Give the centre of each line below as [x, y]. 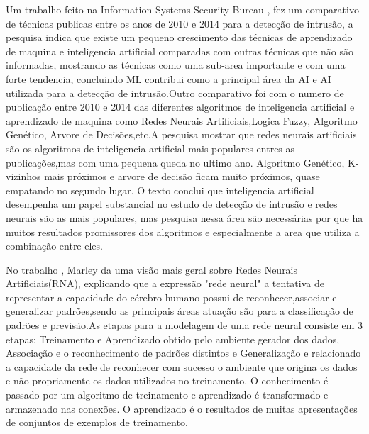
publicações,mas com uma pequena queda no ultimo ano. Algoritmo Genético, [175, 162]
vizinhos [23, 176]
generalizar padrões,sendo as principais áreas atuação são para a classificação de [180, 311]
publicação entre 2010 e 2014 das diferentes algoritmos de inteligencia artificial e [180, 107]
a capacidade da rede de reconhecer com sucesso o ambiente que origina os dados [182, 366]
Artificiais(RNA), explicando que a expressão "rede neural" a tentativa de [165, 283]
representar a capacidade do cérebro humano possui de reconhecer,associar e [171, 297]
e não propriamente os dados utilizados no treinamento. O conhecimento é [167, 380]
